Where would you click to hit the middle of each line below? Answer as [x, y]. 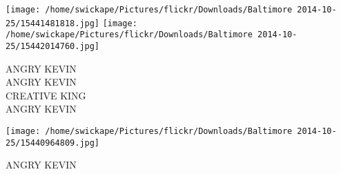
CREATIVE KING [46, 95]
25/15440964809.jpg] [53, 143]
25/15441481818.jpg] [53, 23]
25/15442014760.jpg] [53, 46]
